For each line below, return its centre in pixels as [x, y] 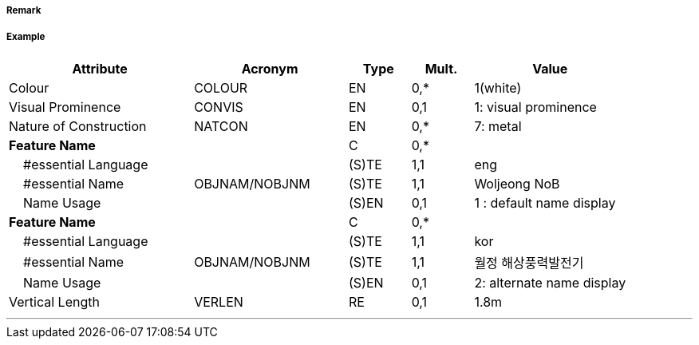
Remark [24, 10]
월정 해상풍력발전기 [529, 262]
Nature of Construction [78, 126]
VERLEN [219, 301]
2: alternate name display [550, 282]
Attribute [100, 68]
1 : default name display [545, 202]
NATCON [221, 126]
